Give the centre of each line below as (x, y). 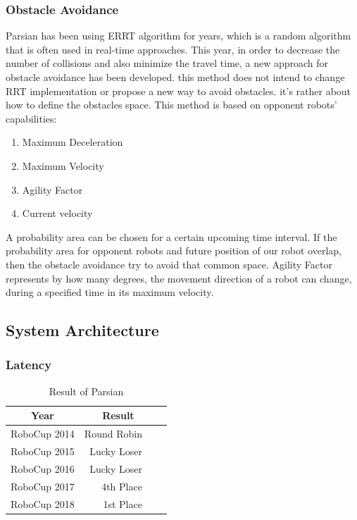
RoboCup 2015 (43, 451)
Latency (29, 365)
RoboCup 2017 (43, 486)
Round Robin (113, 434)
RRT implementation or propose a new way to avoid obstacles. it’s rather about (178, 91)
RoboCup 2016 (43, 468)
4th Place (122, 486)
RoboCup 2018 (43, 503)
